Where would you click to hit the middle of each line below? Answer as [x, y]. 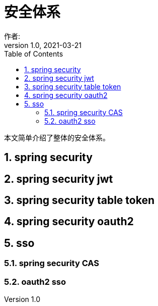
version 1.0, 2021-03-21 [43, 45]
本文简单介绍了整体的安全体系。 [57, 137]
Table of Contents [34, 54]
